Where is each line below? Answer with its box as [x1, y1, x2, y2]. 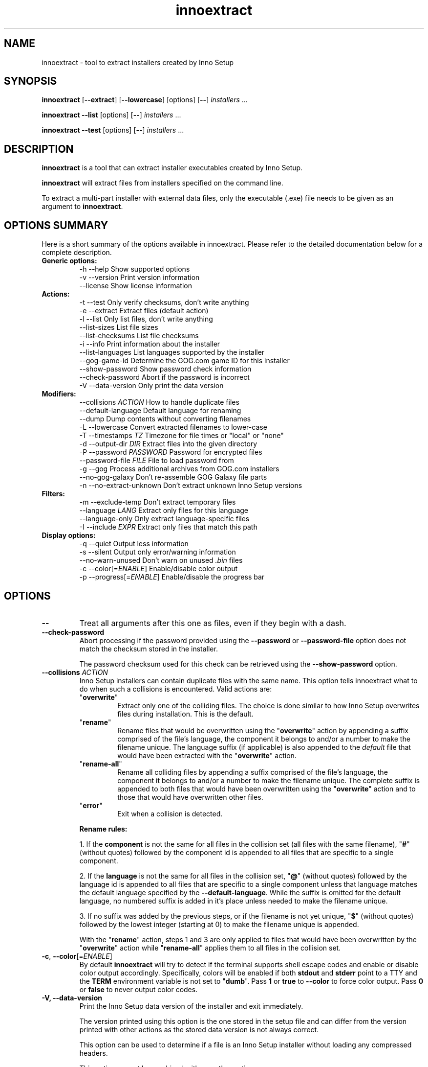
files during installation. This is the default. [117, 709, 254, 718]
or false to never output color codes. [79, 985, 198, 994]
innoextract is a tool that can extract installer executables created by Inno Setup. [42, 163, 303, 172]
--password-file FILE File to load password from [79, 456, 234, 465]
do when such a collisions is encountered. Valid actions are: [79, 684, 272, 693]
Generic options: [42, 256, 97, 265]
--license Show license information [79, 281, 192, 290]
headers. [79, 1048, 108, 1057]
